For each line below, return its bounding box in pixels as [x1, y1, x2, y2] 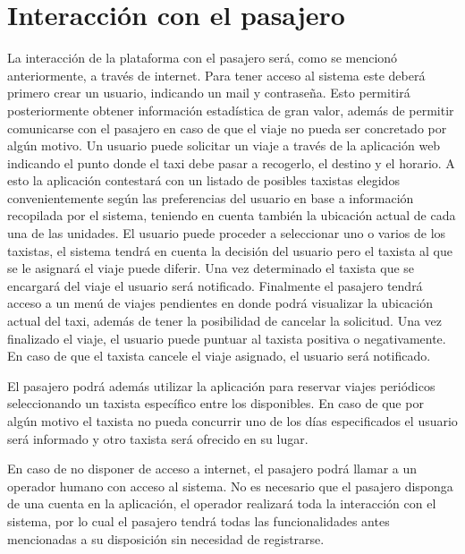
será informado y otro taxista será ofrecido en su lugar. [7, 429, 309, 447]
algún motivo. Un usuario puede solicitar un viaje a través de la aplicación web [7, 136, 441, 155]
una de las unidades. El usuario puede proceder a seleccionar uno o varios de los [7, 224, 446, 243]
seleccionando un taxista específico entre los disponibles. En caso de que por [7, 394, 424, 413]
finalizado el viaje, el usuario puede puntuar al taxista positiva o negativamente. [7, 328, 446, 347]
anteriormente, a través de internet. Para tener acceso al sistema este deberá [7, 65, 426, 84]
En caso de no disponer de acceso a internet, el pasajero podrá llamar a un [7, 459, 418, 478]
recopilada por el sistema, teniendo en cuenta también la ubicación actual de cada [7, 206, 456, 225]
